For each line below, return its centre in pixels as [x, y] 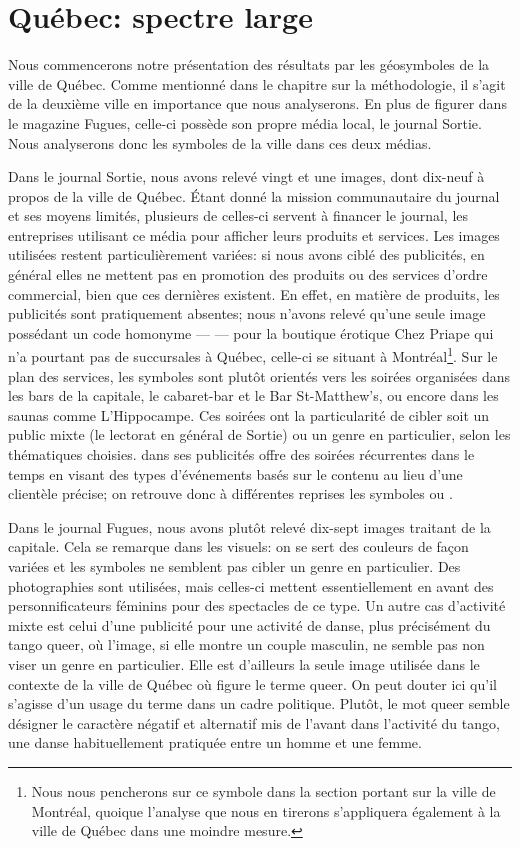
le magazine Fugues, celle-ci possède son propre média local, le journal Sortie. [245, 122]
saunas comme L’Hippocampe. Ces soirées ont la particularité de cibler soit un [249, 414]
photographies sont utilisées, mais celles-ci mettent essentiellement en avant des [251, 585]
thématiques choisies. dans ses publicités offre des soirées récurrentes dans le [241, 454]
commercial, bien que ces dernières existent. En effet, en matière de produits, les [254, 293]
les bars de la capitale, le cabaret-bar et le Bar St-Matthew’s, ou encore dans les [253, 395]
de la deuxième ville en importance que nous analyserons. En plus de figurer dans [257, 103]
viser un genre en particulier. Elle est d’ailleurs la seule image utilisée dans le [244, 664]
